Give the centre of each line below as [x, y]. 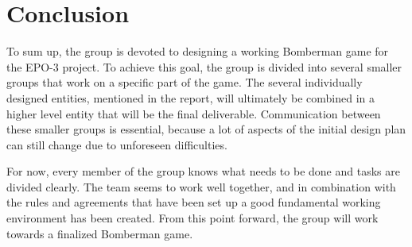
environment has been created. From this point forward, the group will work [192, 218]
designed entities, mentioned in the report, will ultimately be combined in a [191, 97]
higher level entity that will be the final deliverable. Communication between [194, 113]
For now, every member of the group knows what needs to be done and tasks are [203, 171]
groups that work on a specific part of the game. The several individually [185, 82]
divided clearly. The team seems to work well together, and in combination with [201, 186]
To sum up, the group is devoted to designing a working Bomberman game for [198, 51]
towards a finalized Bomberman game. [100, 233]
